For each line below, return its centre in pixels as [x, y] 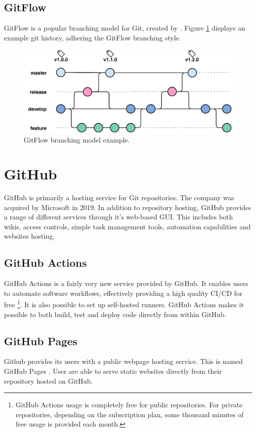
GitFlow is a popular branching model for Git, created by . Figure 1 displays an [125, 28]
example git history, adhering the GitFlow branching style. [93, 37]
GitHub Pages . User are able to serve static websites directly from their [113, 371]
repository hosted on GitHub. [48, 380]
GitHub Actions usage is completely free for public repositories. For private [129, 405]
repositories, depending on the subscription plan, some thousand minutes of [129, 414]
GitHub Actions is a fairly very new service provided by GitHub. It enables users [126, 283]
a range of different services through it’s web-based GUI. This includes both [119, 217]
